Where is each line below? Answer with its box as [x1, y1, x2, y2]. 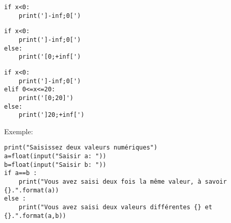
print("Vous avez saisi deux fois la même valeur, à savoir [18, 178, 227, 186]
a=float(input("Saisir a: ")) [4, 153, 107, 160]
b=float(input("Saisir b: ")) [4, 161, 107, 168]
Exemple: [4, 126, 33, 136]
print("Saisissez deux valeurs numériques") [4, 144, 158, 152]
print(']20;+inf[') [18, 111, 85, 119]
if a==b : [4, 169, 37, 177]
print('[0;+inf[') [18, 53, 81, 61]
